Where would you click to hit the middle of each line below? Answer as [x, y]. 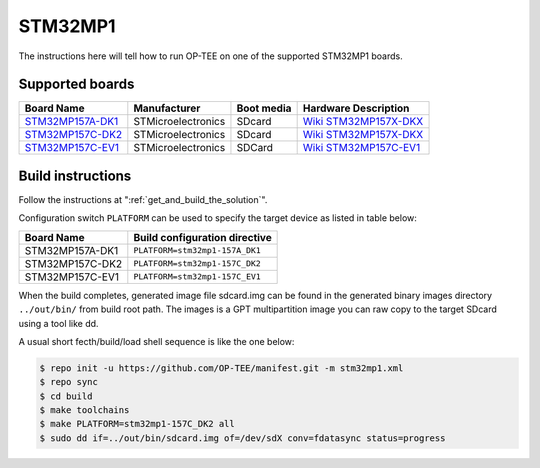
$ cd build [66, 396]
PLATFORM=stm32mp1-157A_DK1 [197, 250]
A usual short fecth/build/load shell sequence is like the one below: [156, 341]
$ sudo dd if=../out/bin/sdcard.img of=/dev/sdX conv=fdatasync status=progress [242, 438]
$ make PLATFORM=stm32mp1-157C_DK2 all [137, 424]
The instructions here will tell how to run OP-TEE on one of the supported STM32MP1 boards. [211, 56]
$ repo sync [69, 382]
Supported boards [76, 84]
